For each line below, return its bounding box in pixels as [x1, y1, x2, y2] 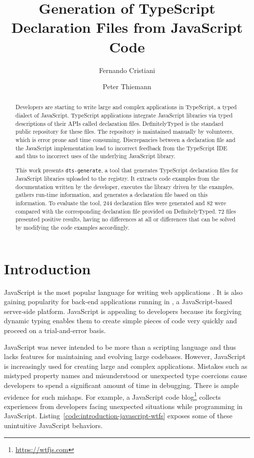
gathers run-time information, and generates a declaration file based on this [15, 191, 208, 199]
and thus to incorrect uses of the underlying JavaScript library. [15, 152, 176, 160]
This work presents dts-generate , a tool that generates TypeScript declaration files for [15, 166, 238, 174]
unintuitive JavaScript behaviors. [4, 420, 103, 431]
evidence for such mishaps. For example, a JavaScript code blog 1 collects [4, 390, 221, 402]
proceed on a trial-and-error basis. [4, 325, 106, 336]
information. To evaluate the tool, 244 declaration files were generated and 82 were [15, 199, 226, 207]
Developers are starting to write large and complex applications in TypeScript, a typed [15, 103, 237, 111]
